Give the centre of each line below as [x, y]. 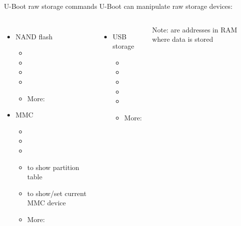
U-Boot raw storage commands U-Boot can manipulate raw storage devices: [118, 6]
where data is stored [183, 39]
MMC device [46, 203]
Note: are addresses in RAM [195, 29]
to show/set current [57, 193]
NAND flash [34, 36]
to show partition [53, 167]
